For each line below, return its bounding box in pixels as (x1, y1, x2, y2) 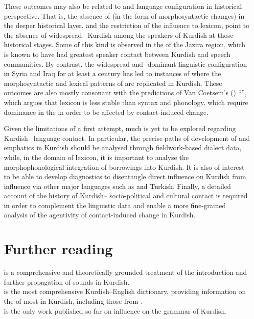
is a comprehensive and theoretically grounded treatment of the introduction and (4, 267, 247, 277)
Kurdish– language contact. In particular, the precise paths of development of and (4, 133, 250, 143)
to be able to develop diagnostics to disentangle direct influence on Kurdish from (4, 171, 246, 182)
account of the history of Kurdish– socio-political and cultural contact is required (4, 190, 248, 201)
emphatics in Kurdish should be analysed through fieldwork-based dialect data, (4, 142, 242, 153)
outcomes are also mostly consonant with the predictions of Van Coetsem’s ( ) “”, (4, 87, 247, 98)
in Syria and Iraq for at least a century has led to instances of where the (4, 68, 221, 79)
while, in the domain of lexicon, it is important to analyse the (4, 152, 189, 162)
